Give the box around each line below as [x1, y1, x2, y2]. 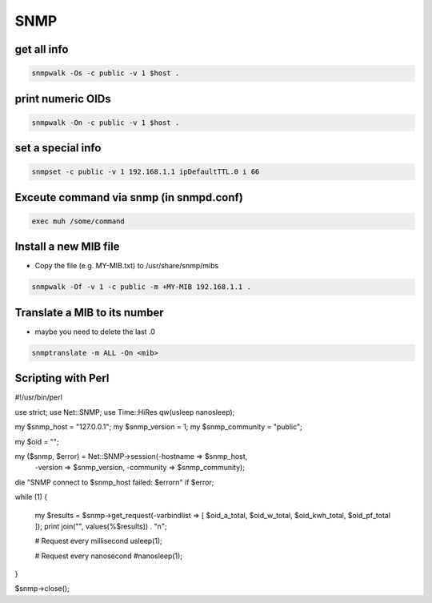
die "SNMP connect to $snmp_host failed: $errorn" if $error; [14, 477, 214, 487]
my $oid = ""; [14, 436, 59, 446]
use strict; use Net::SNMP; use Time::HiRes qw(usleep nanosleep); [14, 407, 235, 416]
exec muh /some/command [31, 216, 126, 226]
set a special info [14, 141, 102, 155]
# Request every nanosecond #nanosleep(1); [34, 551, 183, 561]
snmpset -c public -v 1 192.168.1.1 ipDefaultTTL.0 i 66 [31, 167, 260, 176]
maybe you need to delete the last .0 [34, 327, 156, 336]
